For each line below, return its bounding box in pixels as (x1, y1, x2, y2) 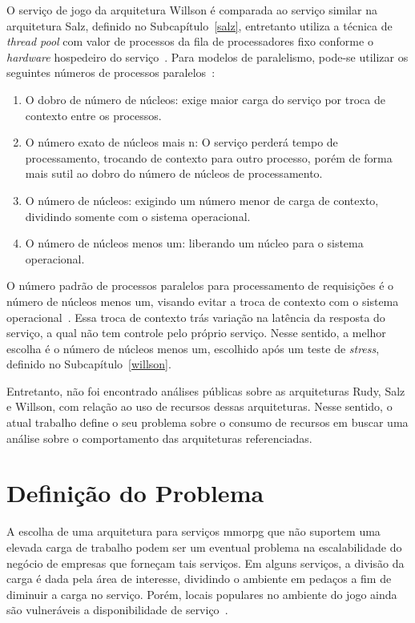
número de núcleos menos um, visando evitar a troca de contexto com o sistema (6, 292, 399, 309)
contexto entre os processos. (25, 107, 162, 123)
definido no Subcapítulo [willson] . (6, 356, 171, 372)
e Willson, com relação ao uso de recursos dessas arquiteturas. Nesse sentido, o (6, 398, 393, 415)
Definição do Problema (6, 476, 264, 509)
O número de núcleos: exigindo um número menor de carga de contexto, (25, 191, 379, 208)
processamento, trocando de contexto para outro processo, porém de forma (25, 149, 393, 166)
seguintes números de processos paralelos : (6, 64, 216, 81)
